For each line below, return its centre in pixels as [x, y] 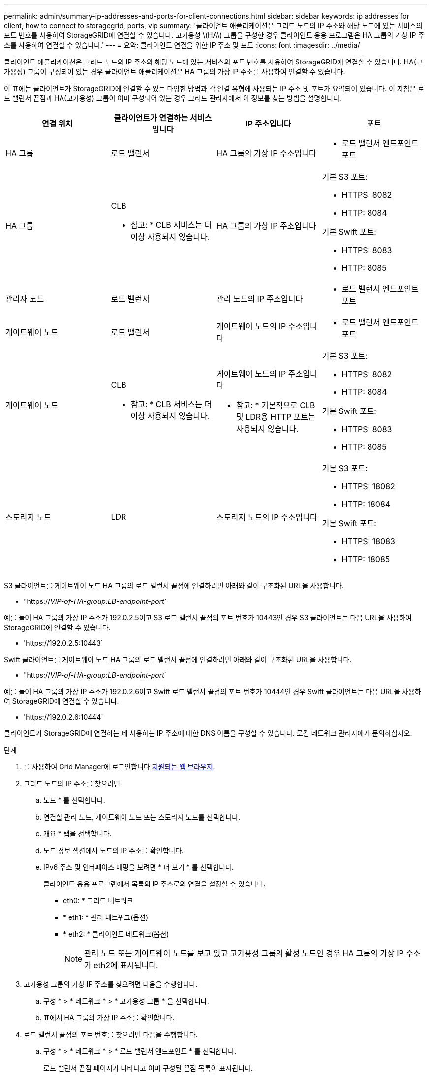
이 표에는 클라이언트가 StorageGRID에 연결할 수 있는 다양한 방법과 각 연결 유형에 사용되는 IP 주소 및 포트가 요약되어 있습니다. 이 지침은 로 [214, 88]
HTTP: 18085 [366, 559]
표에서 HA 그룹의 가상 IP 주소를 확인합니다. [109, 1018]
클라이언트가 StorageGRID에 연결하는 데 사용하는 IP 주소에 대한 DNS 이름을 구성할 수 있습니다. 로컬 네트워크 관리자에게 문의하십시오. [208, 733]
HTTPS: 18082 [368, 486]
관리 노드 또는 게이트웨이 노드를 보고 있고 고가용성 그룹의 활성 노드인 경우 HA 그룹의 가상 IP [244, 953]
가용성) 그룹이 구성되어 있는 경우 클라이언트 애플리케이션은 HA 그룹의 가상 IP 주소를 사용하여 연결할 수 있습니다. [175, 72]
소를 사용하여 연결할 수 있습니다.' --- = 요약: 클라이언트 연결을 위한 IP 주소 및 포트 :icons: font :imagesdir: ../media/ [182, 45]
